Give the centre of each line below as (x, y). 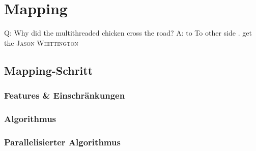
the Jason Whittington (41, 42)
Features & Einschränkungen (65, 95)
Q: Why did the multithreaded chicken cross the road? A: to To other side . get (128, 33)
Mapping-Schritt (49, 70)
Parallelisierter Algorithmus (62, 142)
